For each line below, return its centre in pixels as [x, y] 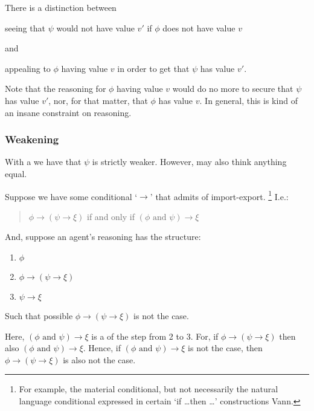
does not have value [199, 28]
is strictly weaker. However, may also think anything [189, 162]
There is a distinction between [61, 7]
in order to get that [153, 68]
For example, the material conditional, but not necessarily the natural [149, 389]
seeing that [25, 28]
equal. [16, 173]
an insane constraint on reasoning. [68, 112]
